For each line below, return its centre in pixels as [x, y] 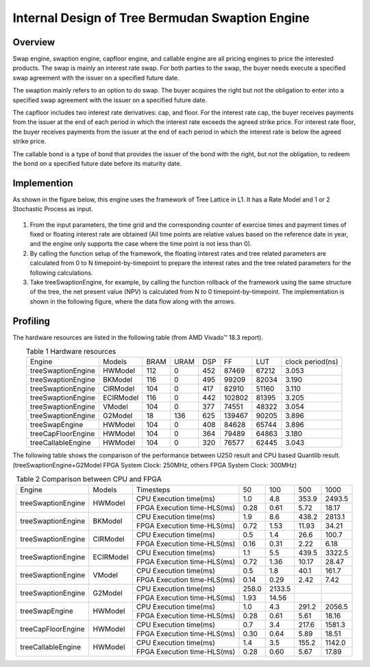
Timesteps [153, 489]
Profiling [32, 321]
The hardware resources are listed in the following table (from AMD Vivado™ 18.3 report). [138, 337]
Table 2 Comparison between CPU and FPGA [89, 479]
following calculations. [61, 272]
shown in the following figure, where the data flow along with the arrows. [133, 301]
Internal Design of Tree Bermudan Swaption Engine [161, 18]
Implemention [43, 183]
